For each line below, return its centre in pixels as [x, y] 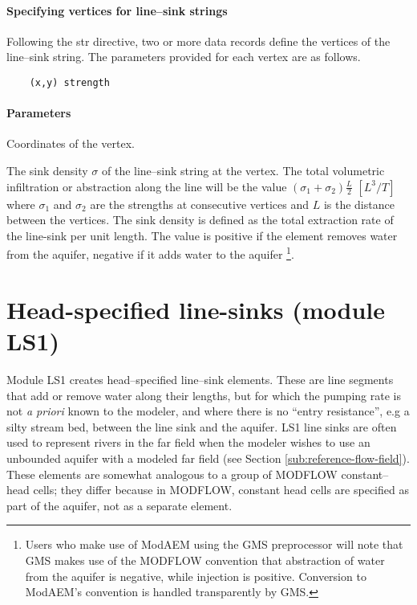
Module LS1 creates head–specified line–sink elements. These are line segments [200, 379]
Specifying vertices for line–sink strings [117, 10]
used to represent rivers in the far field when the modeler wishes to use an [188, 442]
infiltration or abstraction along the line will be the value [147, 186]
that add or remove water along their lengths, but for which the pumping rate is [204, 395]
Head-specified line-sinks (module [196, 309]
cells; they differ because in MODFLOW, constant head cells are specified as [221, 490]
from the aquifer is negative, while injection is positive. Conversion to [196, 576]
